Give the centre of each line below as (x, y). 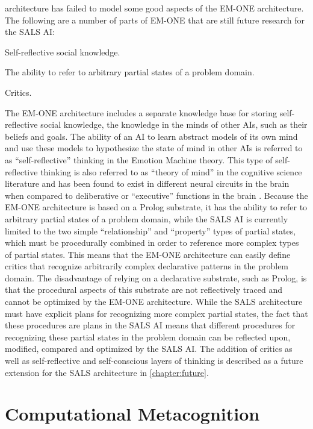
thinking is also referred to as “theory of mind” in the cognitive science (171, 171)
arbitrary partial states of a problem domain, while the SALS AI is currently (147, 218)
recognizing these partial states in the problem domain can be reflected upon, (148, 337)
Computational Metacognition (132, 414)
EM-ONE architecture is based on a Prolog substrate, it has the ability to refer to (156, 207)
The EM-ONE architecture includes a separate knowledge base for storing (141, 112)
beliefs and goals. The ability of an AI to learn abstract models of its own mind (151, 136)
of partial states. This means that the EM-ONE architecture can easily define (148, 254)
